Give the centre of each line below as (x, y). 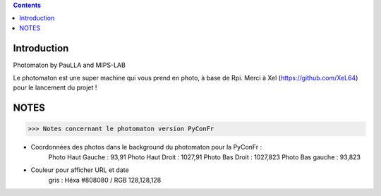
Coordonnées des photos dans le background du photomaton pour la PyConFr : (146, 147)
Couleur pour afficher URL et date (80, 170)
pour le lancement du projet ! (55, 87)
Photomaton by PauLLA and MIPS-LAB (69, 65)
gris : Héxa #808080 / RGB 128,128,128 (105, 180)
